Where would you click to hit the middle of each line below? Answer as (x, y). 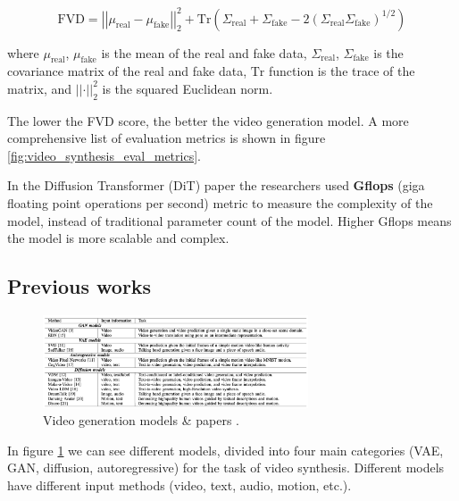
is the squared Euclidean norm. (188, 88)
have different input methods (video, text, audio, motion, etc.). (179, 484)
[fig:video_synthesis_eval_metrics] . (104, 155)
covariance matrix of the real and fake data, (127, 71)
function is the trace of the (342, 71)
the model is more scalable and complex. (118, 238)
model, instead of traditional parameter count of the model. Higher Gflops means (229, 220)
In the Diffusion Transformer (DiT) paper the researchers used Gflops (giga (216, 185)
